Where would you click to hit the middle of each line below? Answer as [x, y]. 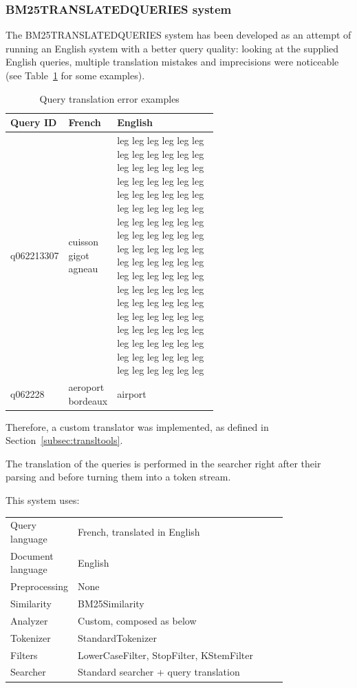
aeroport [86, 386]
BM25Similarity [111, 604]
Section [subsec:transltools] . [64, 440]
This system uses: [43, 500]
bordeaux [88, 400]
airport [132, 393]
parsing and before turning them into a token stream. [118, 477]
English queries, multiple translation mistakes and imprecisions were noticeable [172, 62]
